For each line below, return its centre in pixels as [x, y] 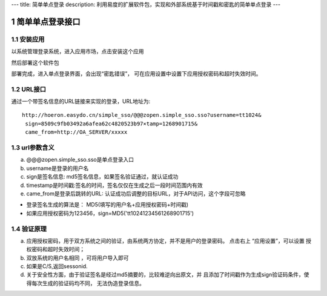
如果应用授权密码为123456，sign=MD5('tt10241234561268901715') [110, 213]
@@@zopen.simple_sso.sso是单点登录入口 [80, 160]
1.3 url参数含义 [33, 148]
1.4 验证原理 [29, 229]
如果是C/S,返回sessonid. [57, 266]
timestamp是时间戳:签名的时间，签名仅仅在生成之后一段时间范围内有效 [114, 185]
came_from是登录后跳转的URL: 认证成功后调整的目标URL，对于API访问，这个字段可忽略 [136, 193]
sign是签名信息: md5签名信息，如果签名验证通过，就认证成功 [102, 177]
